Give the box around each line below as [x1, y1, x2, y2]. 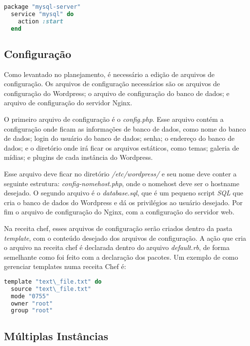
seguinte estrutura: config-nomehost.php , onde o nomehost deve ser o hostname [4, 178, 239, 188]
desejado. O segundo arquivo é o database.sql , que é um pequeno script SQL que [4, 188, 243, 198]
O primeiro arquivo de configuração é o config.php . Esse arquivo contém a [4, 114, 224, 124]
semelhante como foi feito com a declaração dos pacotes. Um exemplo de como [4, 251, 238, 262]
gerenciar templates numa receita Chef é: [4, 261, 126, 271]
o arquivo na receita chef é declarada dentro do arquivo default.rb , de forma [4, 242, 230, 252]
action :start [18, 18, 63, 25]
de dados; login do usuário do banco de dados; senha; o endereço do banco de [4, 133, 235, 143]
